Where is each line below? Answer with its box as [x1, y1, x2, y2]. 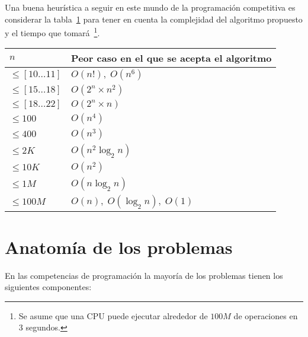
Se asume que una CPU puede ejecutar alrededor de [18, 309, 208, 322]
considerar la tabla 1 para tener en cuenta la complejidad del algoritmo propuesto [5, 12, 303, 25]
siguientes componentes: [5, 281, 92, 293]
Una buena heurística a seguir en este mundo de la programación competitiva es [5, 1, 296, 13]
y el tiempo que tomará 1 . [5, 25, 100, 39]
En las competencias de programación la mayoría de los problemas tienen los [5, 269, 283, 281]
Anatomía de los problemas [5, 234, 233, 259]
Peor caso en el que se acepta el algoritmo [71, 51, 272, 65]
